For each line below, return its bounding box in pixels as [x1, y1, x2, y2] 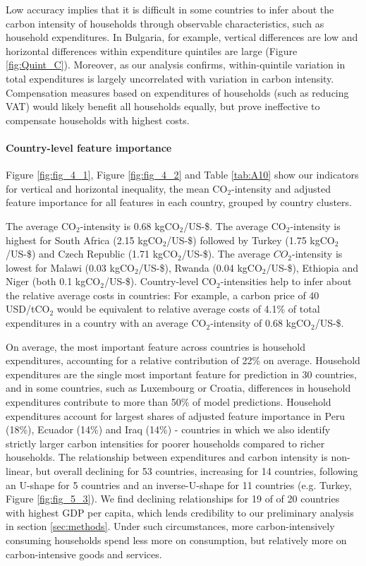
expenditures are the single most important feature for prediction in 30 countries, [6, 366, 357, 381]
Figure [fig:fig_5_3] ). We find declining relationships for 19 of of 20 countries [6, 491, 340, 506]
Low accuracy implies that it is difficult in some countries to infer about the [6, 2, 334, 16]
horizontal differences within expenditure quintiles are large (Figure [6, 43, 298, 58]
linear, [6, 464, 33, 478]
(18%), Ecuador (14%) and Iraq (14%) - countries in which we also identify [6, 422, 331, 437]
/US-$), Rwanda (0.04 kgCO [138, 260, 262, 275]
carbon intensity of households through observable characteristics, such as [6, 16, 324, 30]
